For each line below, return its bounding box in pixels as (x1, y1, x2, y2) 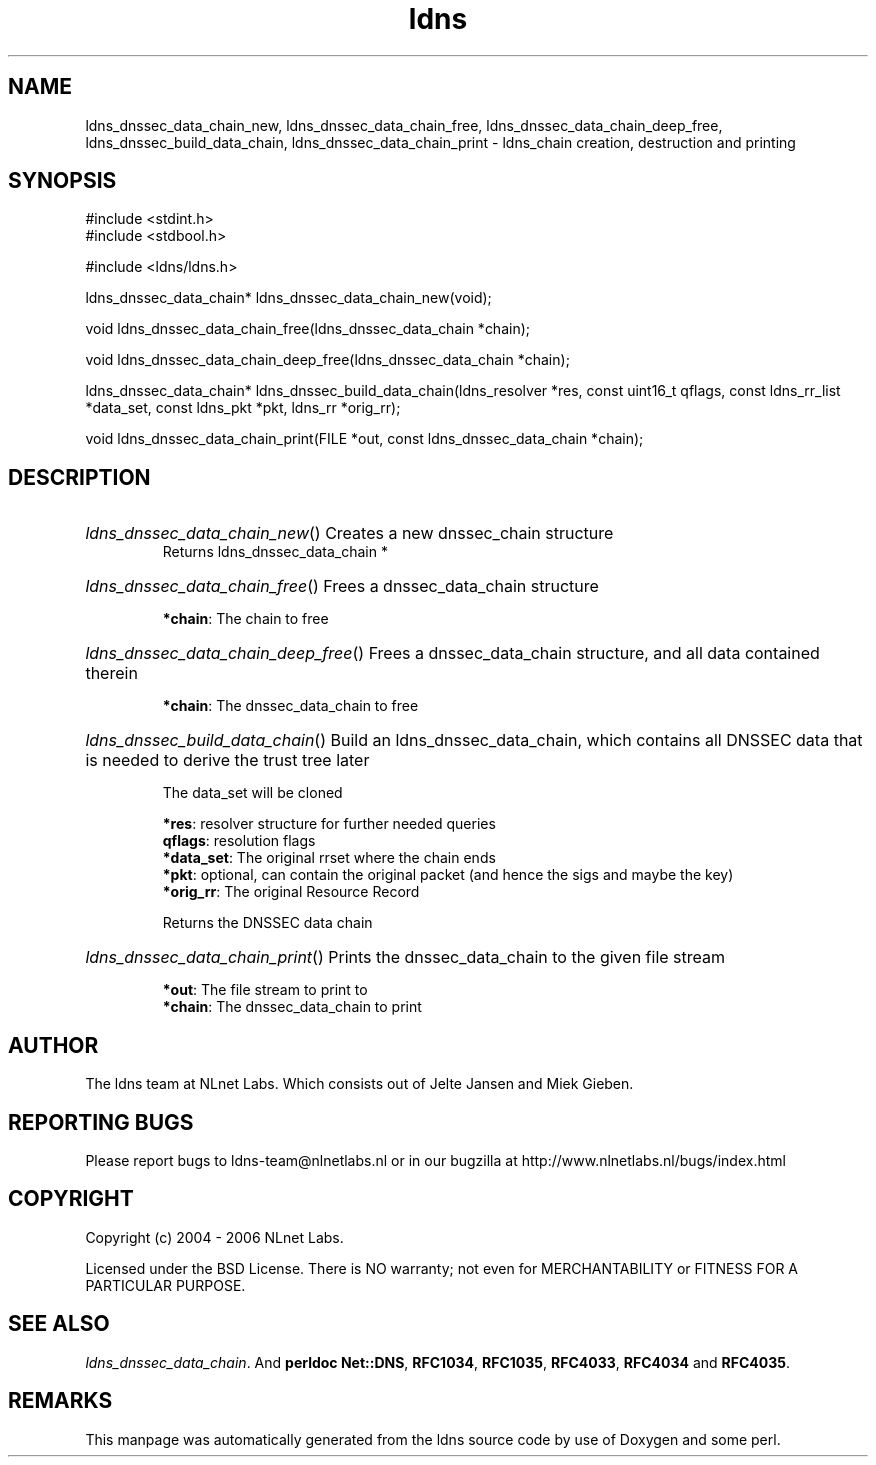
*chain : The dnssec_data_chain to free (162, 697, 419, 715)
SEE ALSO (8, 1311, 110, 1337)
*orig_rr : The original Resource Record (162, 883, 420, 901)
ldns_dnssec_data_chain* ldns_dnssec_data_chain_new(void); (85, 289, 492, 307)
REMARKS (8, 1388, 113, 1414)
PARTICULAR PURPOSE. (85, 1276, 246, 1294)
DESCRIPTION (8, 464, 151, 490)
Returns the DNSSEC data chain (162, 914, 373, 932)
